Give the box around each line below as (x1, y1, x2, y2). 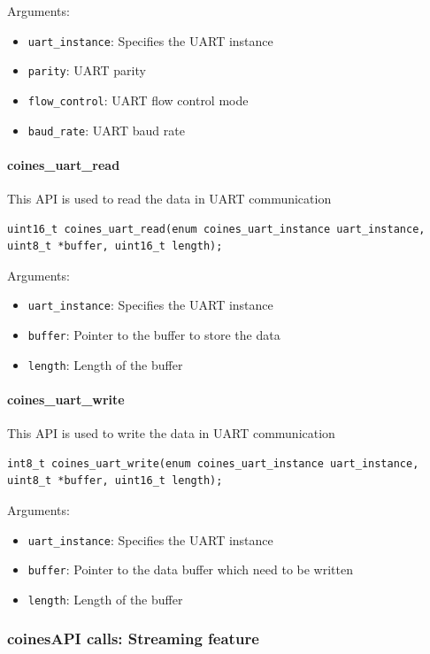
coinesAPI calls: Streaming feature (7, 627, 259, 650)
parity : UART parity (27, 61, 146, 80)
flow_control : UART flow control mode (27, 90, 249, 109)
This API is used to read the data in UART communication (7, 189, 332, 208)
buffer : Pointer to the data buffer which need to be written (27, 560, 354, 579)
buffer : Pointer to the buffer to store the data (27, 326, 280, 344)
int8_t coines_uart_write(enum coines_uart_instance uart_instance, (7, 457, 419, 470)
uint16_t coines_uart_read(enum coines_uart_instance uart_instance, (7, 222, 426, 235)
